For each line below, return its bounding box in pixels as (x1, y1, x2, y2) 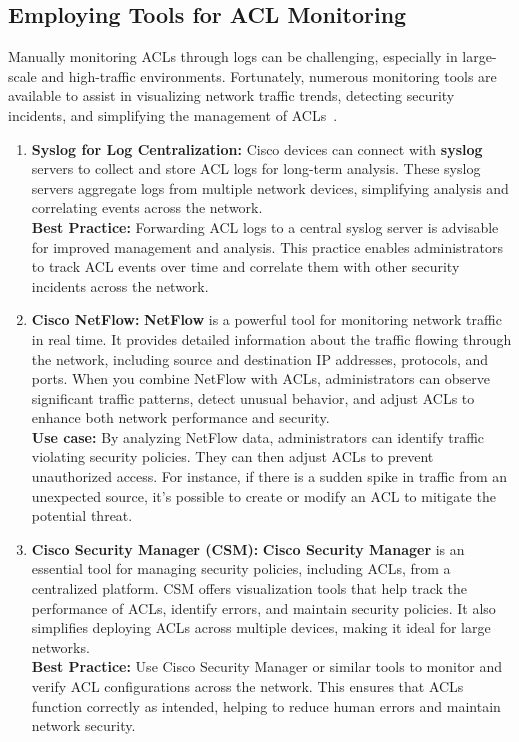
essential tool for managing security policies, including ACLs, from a (31, 558, 451, 579)
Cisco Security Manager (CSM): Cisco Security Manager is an (31, 538, 465, 559)
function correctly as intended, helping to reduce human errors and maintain (31, 695, 501, 716)
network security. (31, 715, 136, 736)
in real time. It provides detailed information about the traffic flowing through (31, 328, 512, 349)
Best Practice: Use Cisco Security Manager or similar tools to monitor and (31, 656, 503, 677)
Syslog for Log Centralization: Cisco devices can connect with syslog (31, 138, 483, 159)
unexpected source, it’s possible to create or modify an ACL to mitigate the (31, 485, 496, 506)
